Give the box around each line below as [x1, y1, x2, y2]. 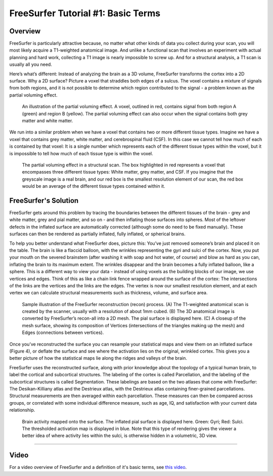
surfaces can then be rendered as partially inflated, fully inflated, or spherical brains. [9, 231, 186, 237]
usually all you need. [9, 61, 53, 68]
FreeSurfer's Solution [9, 196, 79, 205]
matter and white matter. [22, 117, 73, 123]
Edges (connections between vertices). [22, 329, 104, 336]
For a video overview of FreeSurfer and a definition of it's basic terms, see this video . [9, 464, 187, 470]
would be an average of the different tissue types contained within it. [22, 183, 165, 189]
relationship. [9, 407, 35, 413]
